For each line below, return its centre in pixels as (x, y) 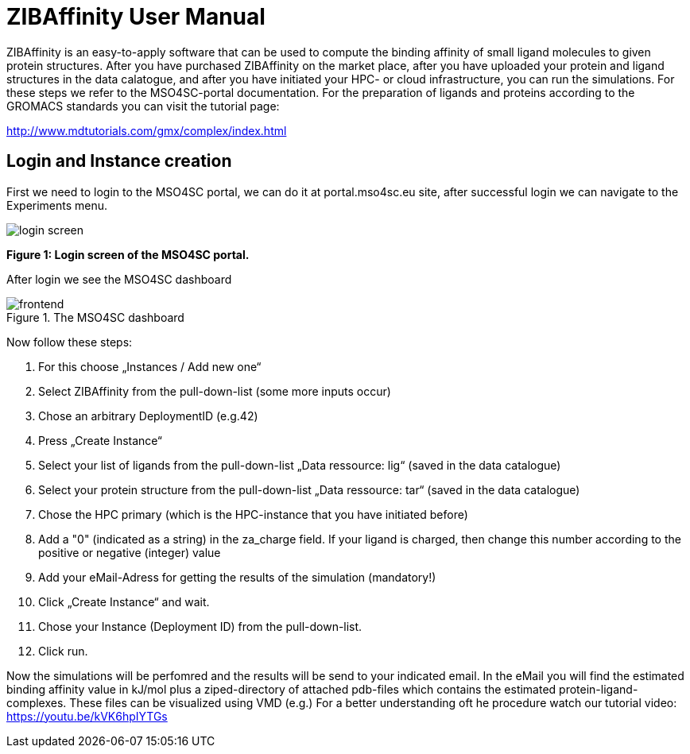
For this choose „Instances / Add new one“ (150, 366)
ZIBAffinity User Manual (136, 17)
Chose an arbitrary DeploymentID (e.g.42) (148, 416)
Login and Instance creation (119, 161)
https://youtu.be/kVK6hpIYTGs (87, 716)
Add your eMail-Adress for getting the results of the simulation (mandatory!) (237, 577)
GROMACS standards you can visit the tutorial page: (143, 106)
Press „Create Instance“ (100, 440)
